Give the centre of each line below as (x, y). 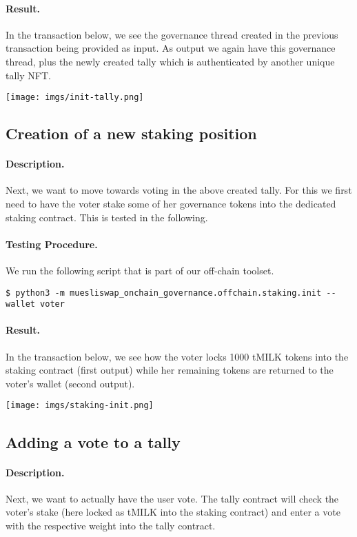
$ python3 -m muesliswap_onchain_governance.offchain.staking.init (164, 293)
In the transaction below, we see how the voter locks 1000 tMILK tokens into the (177, 356)
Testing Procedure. (52, 244)
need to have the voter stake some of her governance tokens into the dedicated (171, 203)
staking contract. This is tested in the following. (107, 217)
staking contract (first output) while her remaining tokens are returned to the (170, 370)
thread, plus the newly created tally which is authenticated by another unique (170, 61)
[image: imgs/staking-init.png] (80, 406)
